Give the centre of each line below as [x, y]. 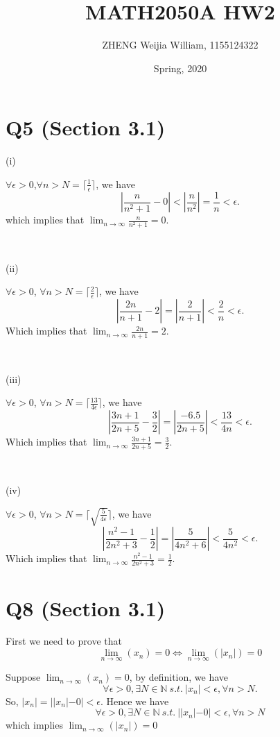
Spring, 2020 [180, 68]
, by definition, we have [179, 677]
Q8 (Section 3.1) [86, 608]
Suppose [23, 677]
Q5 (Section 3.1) [86, 127]
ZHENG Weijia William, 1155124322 [180, 45]
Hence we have [138, 701]
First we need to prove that [64, 641]
